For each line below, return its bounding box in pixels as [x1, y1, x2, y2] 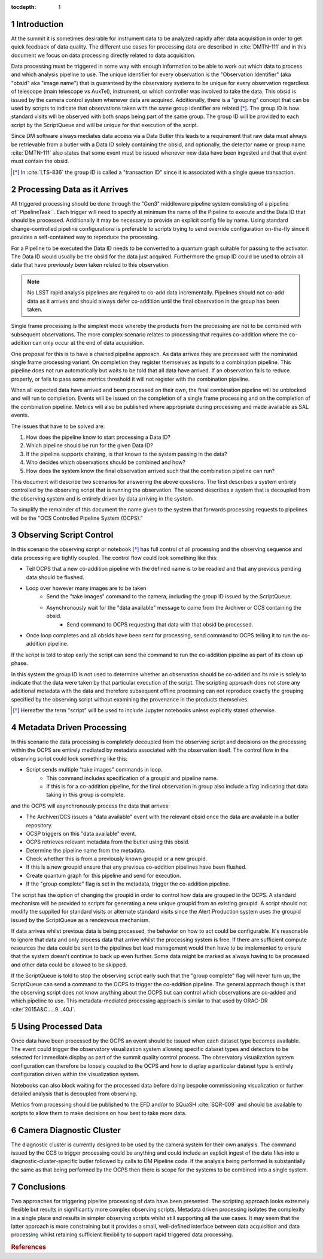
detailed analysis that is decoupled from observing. [11, 1090, 138, 1097]
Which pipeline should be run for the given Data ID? [26, 442, 153, 449]
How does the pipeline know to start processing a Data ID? [26, 433, 170, 441]
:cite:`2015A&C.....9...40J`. [11, 1005, 76, 1013]
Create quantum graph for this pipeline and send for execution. [26, 872, 181, 879]
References [11, 1243, 47, 1251]
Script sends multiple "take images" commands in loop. [26, 766, 163, 773]
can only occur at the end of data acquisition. [32, 339, 145, 347]
